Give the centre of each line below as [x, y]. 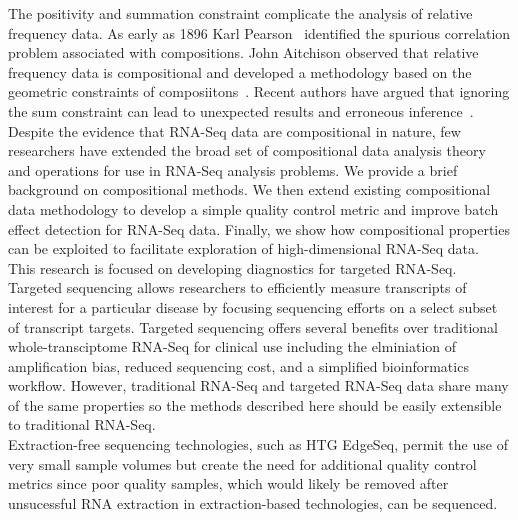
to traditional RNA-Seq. [82, 424]
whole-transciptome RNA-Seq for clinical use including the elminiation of [232, 346]
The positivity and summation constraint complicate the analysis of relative [240, 13]
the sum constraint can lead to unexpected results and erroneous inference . [241, 110]
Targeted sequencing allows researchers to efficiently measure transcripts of [237, 287]
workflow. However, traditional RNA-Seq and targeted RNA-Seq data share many [258, 385]
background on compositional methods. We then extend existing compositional [249, 189]
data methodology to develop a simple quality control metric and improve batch [253, 208]
